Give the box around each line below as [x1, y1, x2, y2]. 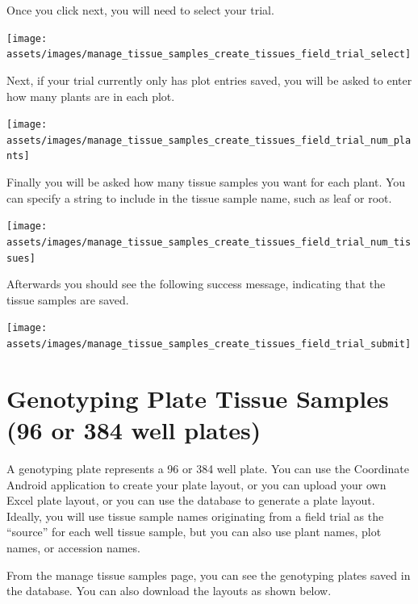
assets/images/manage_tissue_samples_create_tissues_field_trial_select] [6, 48, 412, 61]
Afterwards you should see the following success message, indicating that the [6, 275, 386, 292]
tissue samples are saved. [6, 291, 129, 308]
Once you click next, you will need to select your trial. [6, 2, 274, 18]
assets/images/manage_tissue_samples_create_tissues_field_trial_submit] [6, 338, 412, 350]
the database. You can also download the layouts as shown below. [6, 582, 332, 599]
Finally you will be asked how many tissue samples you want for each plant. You [6, 174, 406, 191]
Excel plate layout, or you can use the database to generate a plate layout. [6, 492, 375, 509]
